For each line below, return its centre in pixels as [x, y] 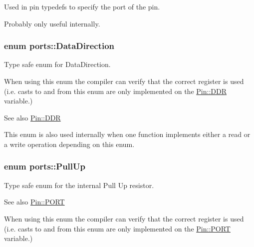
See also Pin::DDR [32, 117]
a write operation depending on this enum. [69, 144]
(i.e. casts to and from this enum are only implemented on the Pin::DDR [115, 91]
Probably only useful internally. [52, 23]
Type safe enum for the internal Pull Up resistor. [79, 185]
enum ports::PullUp [45, 166]
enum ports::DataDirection [59, 46]
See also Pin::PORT [34, 202]
